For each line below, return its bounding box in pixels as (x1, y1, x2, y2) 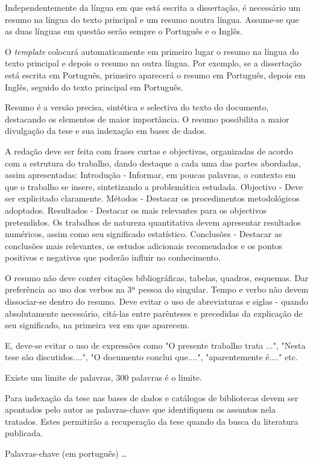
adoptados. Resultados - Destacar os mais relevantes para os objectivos (5, 203, 267, 216)
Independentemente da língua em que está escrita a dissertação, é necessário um (5, 1, 301, 13)
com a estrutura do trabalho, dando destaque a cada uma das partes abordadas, (5, 156, 301, 169)
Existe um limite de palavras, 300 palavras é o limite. (5, 371, 202, 384)
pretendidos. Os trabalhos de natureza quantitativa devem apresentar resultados (5, 215, 301, 228)
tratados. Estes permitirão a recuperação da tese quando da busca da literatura (5, 415, 299, 427)
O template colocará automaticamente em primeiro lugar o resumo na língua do (5, 45, 299, 57)
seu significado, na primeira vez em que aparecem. (5, 319, 190, 331)
